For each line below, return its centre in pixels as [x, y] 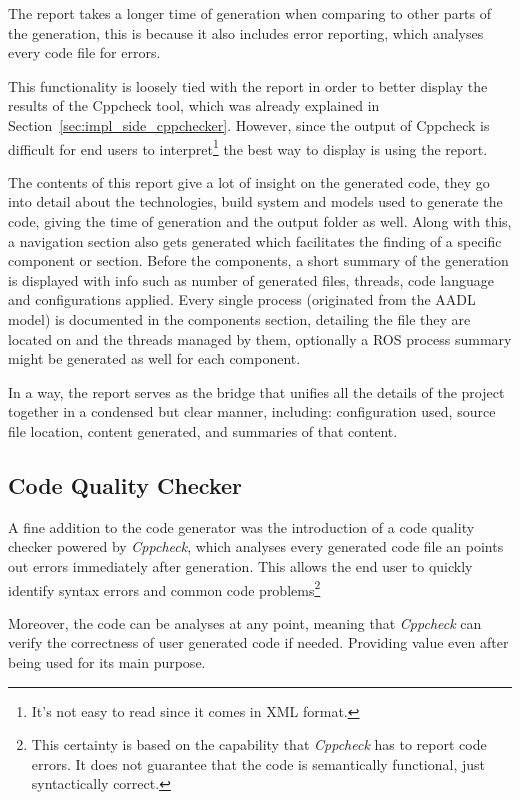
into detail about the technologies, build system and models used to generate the [255, 201]
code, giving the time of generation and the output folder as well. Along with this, [260, 221]
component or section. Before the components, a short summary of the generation [258, 260]
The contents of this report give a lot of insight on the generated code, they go [249, 181]
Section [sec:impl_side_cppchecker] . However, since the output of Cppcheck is [249, 124]
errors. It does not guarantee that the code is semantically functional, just [258, 763]
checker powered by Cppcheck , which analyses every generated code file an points [256, 546]
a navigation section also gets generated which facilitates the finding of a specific [255, 240]
